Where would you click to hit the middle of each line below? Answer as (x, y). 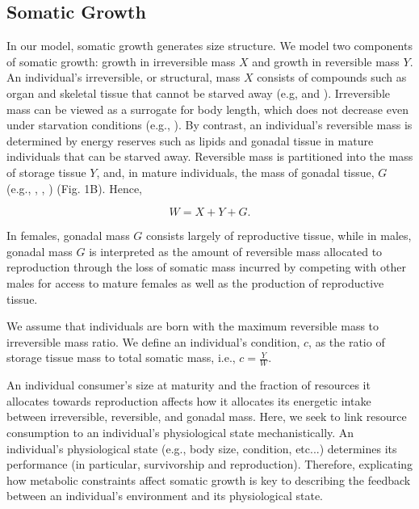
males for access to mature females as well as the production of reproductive (195, 282)
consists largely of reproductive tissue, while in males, (279, 236)
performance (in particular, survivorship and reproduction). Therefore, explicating (210, 464)
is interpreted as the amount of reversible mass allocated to (236, 251)
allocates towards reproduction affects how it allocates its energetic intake (189, 400)
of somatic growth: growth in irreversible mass (121, 61)
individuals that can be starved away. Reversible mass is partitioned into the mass (210, 156)
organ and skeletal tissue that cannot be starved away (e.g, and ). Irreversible (199, 93)
